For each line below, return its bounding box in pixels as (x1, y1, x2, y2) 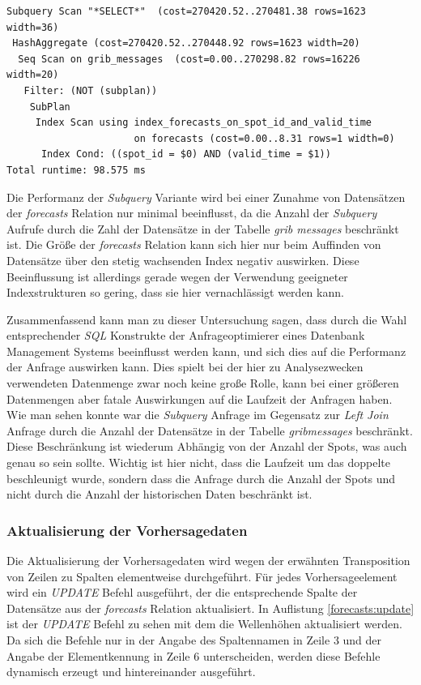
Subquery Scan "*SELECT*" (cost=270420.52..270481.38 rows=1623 (6, 6, 366, 17)
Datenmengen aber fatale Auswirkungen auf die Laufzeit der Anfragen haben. (6, 390, 393, 407)
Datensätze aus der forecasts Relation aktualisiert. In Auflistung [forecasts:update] (6, 599, 415, 616)
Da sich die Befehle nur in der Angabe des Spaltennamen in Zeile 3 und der (6, 631, 382, 648)
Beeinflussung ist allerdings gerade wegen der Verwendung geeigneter (6, 268, 348, 285)
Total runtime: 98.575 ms (6, 164, 146, 176)
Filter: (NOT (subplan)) (23, 84, 158, 96)
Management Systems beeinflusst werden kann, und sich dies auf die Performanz (6, 342, 406, 359)
